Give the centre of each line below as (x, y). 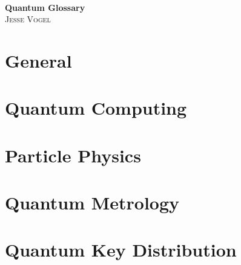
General (38, 60)
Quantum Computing (96, 108)
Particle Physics (73, 155)
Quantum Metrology (92, 203)
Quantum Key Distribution (121, 250)
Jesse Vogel (28, 19)
